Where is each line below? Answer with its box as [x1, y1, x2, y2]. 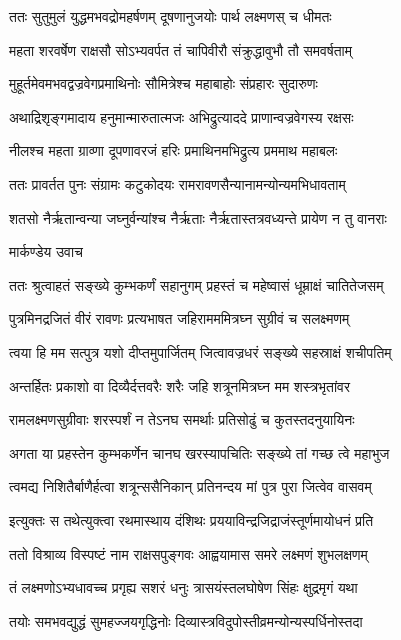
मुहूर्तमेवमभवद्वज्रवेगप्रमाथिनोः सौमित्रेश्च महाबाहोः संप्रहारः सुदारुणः [9, 73, 318, 94]
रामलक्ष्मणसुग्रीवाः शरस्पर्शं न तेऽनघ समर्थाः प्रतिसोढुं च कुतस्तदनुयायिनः [9, 409, 355, 430]
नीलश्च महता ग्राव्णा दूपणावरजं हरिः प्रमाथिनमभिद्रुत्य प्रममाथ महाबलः [9, 140, 338, 161]
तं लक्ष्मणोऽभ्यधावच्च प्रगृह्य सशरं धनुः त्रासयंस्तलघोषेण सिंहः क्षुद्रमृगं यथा [9, 577, 358, 598]
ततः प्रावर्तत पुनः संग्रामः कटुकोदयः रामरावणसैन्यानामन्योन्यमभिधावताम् [9, 173, 346, 194]
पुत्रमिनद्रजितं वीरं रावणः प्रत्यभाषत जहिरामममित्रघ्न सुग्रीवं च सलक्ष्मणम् [9, 308, 350, 329]
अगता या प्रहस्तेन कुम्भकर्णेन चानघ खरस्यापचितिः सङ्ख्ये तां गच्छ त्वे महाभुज [9, 442, 390, 463]
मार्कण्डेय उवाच [9, 241, 83, 262]
